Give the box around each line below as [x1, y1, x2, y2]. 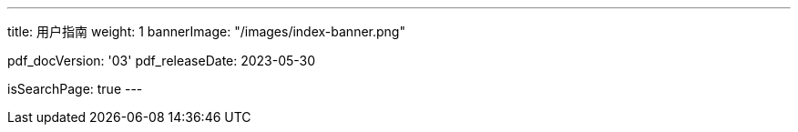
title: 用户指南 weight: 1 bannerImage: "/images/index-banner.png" [7, 24, 405, 39]
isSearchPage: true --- [7, 81, 143, 96]
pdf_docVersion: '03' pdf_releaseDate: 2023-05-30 [7, 53, 316, 68]
